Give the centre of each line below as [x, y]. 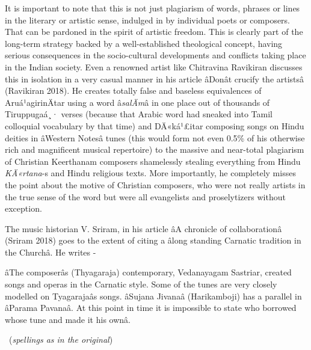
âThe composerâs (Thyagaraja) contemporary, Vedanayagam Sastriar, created [148, 272]
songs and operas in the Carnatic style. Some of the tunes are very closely [141, 284]
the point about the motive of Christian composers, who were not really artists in [155, 184]
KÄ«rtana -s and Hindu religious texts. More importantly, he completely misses [150, 173]
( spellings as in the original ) [61, 339]
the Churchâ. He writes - [51, 252]
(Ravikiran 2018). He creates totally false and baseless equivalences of [133, 91]
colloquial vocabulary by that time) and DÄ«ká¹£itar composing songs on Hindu [155, 125]
